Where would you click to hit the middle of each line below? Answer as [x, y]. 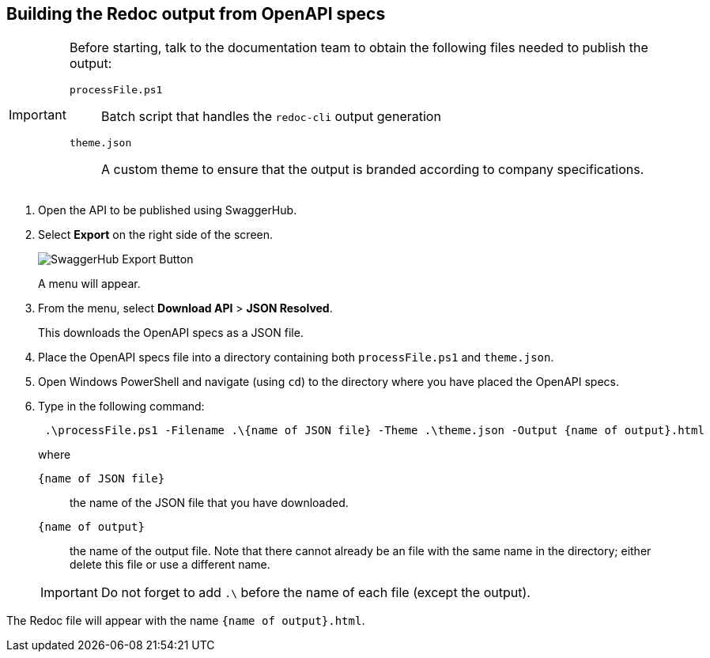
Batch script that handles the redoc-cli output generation [271, 117]
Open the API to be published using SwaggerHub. [168, 210]
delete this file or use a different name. [170, 565]
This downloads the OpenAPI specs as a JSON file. [171, 333]
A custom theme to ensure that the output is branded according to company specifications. [372, 170]
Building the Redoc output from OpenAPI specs [196, 14]
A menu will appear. [89, 284]
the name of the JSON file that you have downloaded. [209, 503]
